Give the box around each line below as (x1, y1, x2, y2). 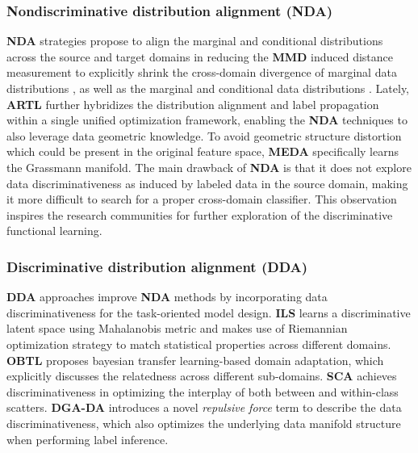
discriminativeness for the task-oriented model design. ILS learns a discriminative (6, 304, 411, 321)
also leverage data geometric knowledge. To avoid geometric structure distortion (6, 127, 402, 144)
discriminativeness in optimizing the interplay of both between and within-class (6, 383, 399, 400)
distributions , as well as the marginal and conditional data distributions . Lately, (6, 80, 410, 96)
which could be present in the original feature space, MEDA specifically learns (6, 143, 399, 160)
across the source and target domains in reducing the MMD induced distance (6, 48, 394, 65)
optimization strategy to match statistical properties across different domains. (6, 335, 391, 352)
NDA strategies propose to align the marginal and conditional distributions (6, 32, 383, 49)
